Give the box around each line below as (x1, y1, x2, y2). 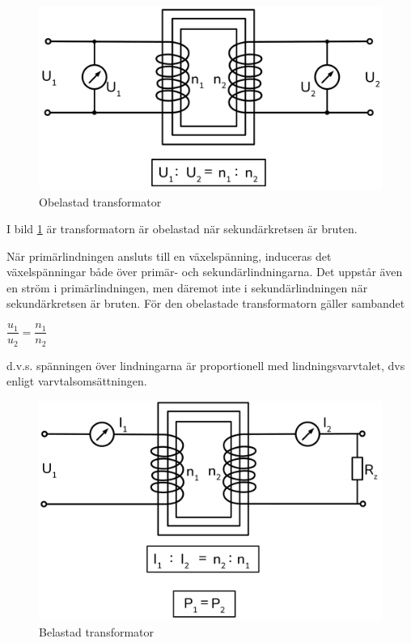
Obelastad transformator (39, 193, 162, 210)
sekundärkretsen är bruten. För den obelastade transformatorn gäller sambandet (6, 295, 405, 312)
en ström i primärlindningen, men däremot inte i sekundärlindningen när (6, 279, 368, 296)
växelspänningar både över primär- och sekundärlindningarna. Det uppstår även (6, 263, 403, 280)
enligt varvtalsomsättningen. (6, 373, 147, 390)
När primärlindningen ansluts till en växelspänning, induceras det (6, 247, 332, 264)
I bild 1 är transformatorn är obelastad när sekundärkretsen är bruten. (6, 220, 358, 237)
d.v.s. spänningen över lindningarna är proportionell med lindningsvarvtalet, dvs (6, 356, 405, 373)
